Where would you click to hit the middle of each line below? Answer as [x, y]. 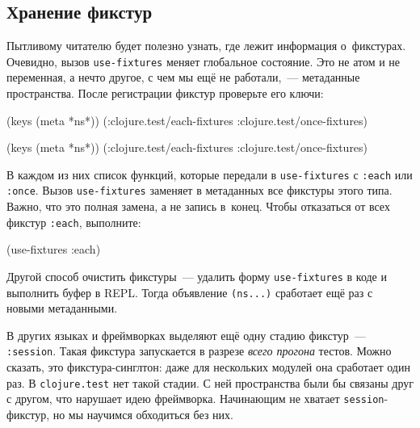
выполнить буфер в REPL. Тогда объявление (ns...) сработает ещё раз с [190, 292]
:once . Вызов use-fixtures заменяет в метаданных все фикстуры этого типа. [199, 190]
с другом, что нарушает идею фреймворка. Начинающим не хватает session [195, 399]
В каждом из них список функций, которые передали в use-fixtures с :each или [210, 174]
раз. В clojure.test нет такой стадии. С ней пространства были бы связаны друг [210, 382]
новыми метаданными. [62, 308]
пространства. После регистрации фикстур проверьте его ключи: [165, 93]
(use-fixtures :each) [54, 249]
